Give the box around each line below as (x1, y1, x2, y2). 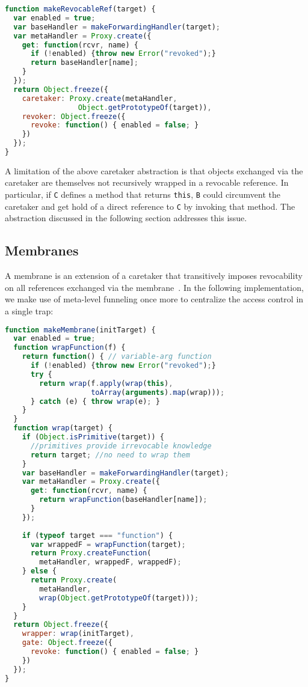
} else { (22, 567, 57, 576)
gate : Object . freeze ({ (22, 638, 113, 647)
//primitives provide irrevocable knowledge (30, 441, 212, 450)
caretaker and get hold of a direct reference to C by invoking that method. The (5, 200, 295, 212)
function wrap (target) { (13, 424, 113, 433)
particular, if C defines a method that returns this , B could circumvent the (5, 188, 280, 201)
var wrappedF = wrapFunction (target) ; (30, 540, 186, 549)
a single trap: (5, 304, 54, 317)
